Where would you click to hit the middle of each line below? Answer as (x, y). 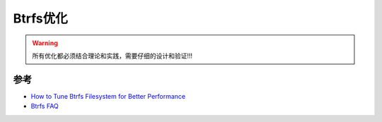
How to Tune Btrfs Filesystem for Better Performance (108, 96)
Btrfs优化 (41, 18)
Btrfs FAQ (45, 106)
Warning (45, 43)
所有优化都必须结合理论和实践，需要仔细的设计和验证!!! (112, 56)
